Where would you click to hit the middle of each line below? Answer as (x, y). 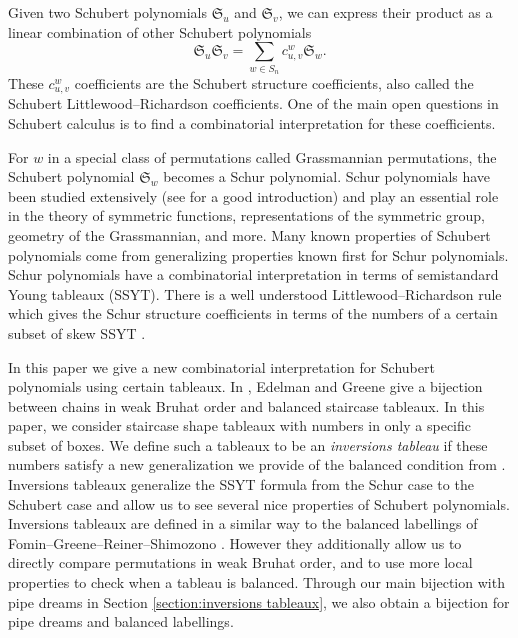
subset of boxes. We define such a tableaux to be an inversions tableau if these (248, 444)
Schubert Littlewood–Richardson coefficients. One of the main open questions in (253, 103)
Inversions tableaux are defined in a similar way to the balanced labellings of (243, 523)
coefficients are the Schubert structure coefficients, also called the (274, 82)
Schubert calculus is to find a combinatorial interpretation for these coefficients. (252, 122)
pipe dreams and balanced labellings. (121, 621)
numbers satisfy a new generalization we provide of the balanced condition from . (257, 464)
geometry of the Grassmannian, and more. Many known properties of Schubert (249, 234)
